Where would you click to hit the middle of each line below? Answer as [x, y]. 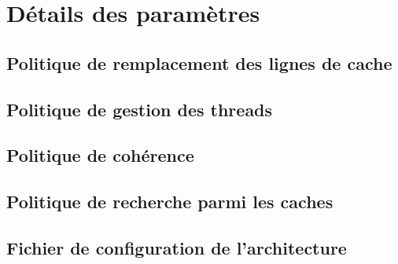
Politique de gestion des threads [140, 109]
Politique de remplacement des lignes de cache [199, 62]
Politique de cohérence [100, 155]
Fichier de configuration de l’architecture [177, 247]
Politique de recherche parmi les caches [170, 202]
